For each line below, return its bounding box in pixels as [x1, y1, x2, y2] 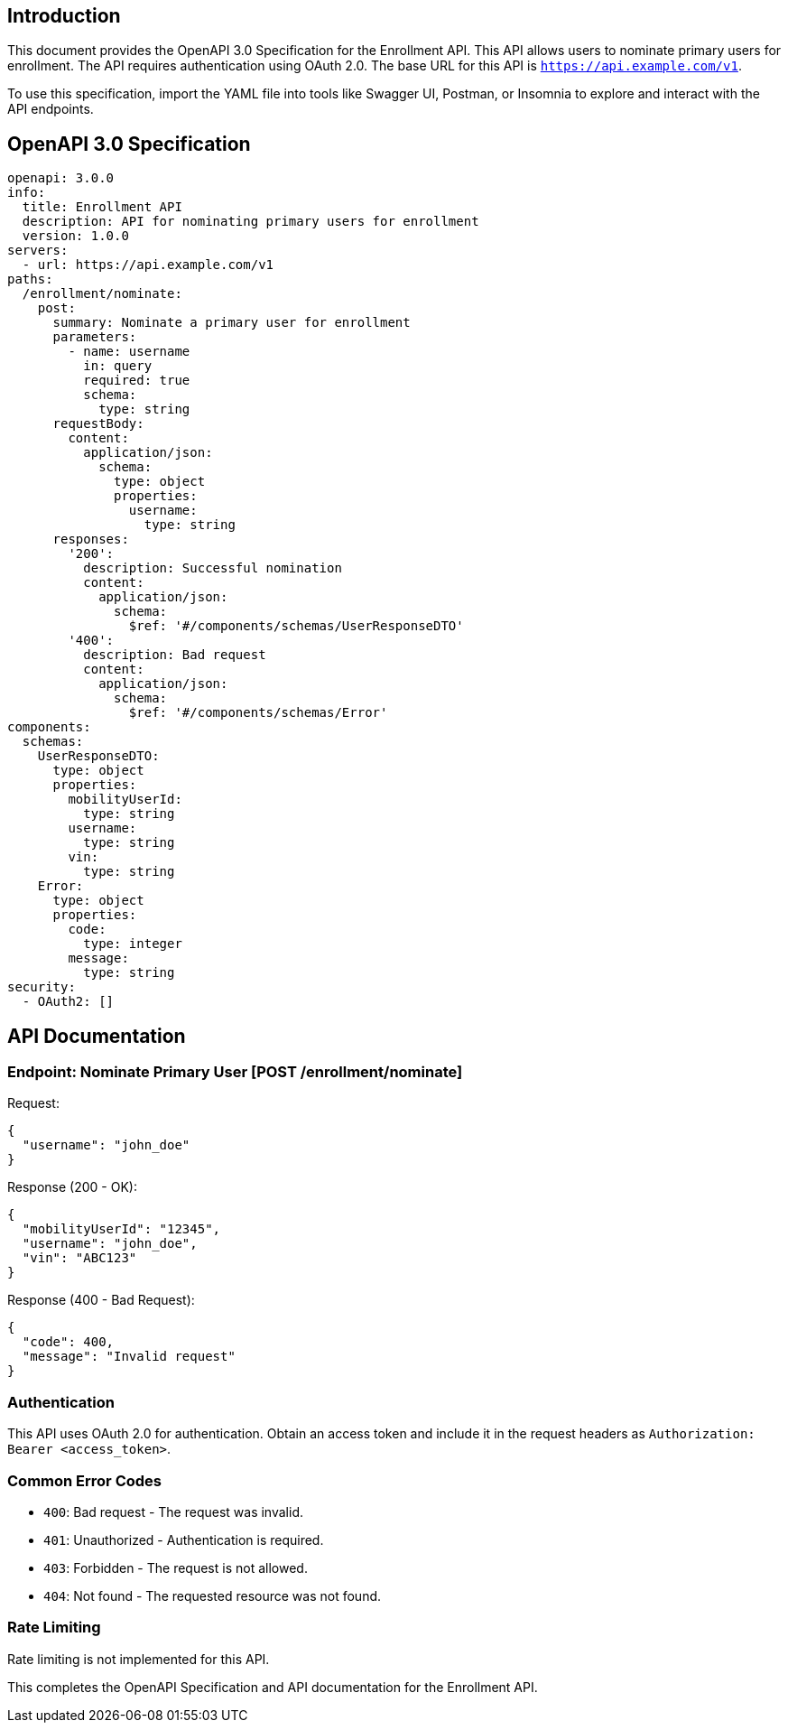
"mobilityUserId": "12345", [22, 1222, 221, 1237]
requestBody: [52, 416, 144, 432]
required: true [83, 373, 190, 388]
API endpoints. [7, 101, 94, 117]
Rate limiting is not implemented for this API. [7, 1651, 270, 1667]
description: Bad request [83, 647, 266, 663]
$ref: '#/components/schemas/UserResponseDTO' [128, 619, 464, 634]
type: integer [83, 936, 182, 952]
